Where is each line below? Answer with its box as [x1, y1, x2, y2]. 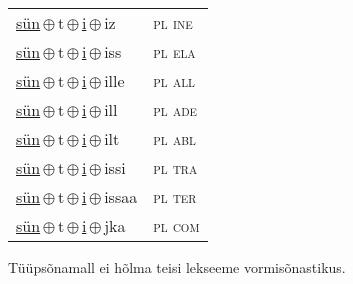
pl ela [153, 40, 196, 63]
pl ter [153, 185, 197, 208]
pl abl [153, 127, 196, 150]
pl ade [153, 98, 198, 121]
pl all [153, 69, 195, 92]
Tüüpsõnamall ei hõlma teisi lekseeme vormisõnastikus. [8, 257, 346, 277]
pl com [153, 214, 200, 237]
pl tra [153, 156, 198, 179]
